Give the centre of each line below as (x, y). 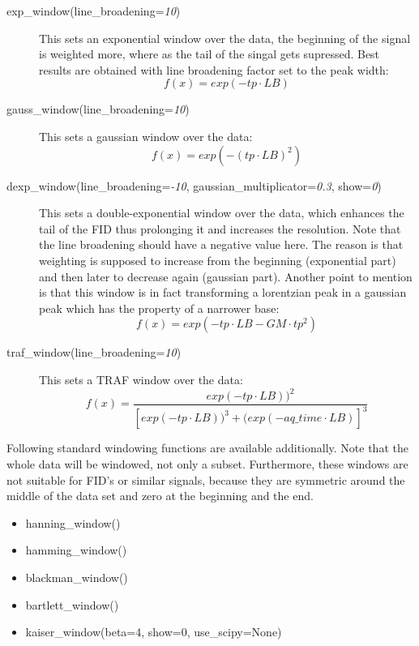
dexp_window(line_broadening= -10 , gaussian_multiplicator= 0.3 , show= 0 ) (194, 185)
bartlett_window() (72, 604)
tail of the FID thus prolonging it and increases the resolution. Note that (220, 228)
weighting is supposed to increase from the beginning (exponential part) (218, 260)
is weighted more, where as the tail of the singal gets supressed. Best (209, 54)
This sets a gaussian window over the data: (146, 136)
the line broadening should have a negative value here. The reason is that (221, 244)
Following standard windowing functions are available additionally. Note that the (207, 448)
